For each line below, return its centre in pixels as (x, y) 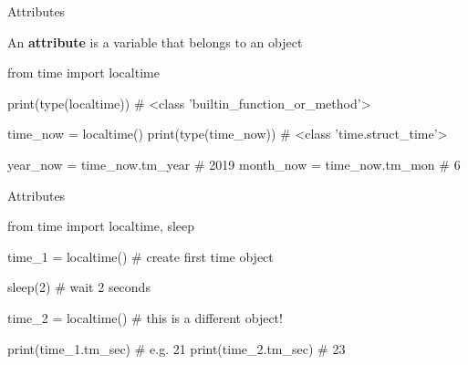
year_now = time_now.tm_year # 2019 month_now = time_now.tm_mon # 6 (234, 164)
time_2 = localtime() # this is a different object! (145, 317)
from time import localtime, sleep (101, 226)
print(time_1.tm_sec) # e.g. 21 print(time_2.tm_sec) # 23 (177, 348)
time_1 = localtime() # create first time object (140, 256)
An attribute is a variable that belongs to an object (155, 42)
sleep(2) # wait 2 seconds (79, 287)
